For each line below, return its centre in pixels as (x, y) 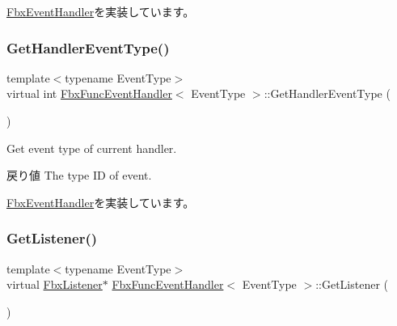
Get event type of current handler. (92, 148)
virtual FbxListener (55, 284)
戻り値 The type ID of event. (79, 175)
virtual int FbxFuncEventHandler (89, 93)
